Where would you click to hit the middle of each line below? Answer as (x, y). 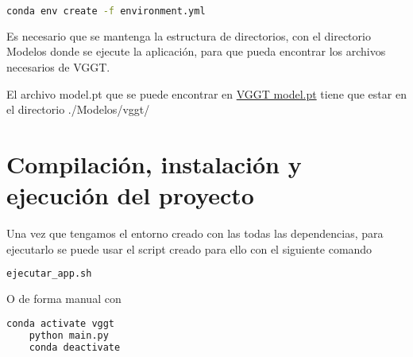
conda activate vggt (61, 323)
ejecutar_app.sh (49, 274)
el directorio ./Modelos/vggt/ (78, 109)
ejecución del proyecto (130, 195)
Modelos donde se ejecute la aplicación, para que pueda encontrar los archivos (196, 51)
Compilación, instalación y (154, 164)
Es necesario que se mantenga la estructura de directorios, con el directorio (189, 35)
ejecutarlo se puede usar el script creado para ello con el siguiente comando (189, 248)
